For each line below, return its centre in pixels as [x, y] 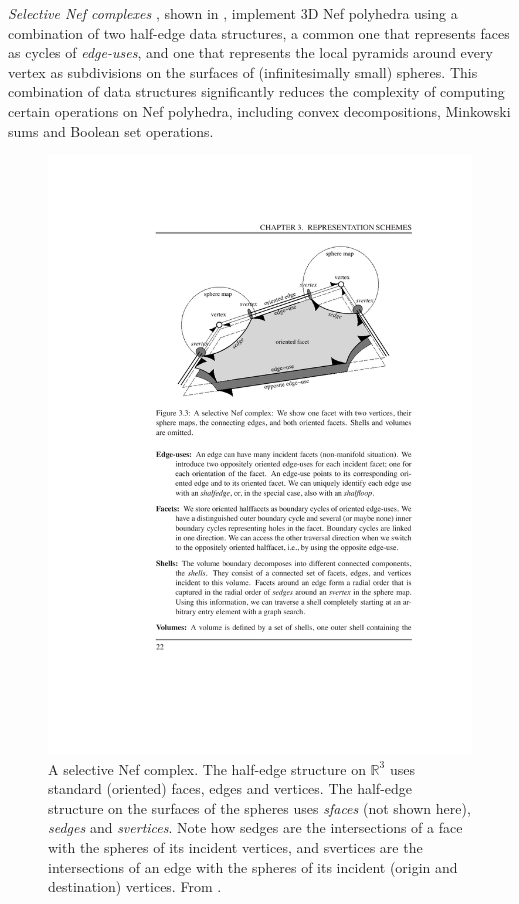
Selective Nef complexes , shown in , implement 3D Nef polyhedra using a [233, 13]
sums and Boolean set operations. [111, 130]
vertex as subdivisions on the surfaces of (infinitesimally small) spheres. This [243, 71]
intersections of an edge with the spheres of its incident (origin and [253, 866]
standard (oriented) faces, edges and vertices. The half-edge [230, 788]
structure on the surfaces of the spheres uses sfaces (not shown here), [259, 807]
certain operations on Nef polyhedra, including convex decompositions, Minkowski [259, 110]
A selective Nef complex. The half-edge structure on [207, 768]
